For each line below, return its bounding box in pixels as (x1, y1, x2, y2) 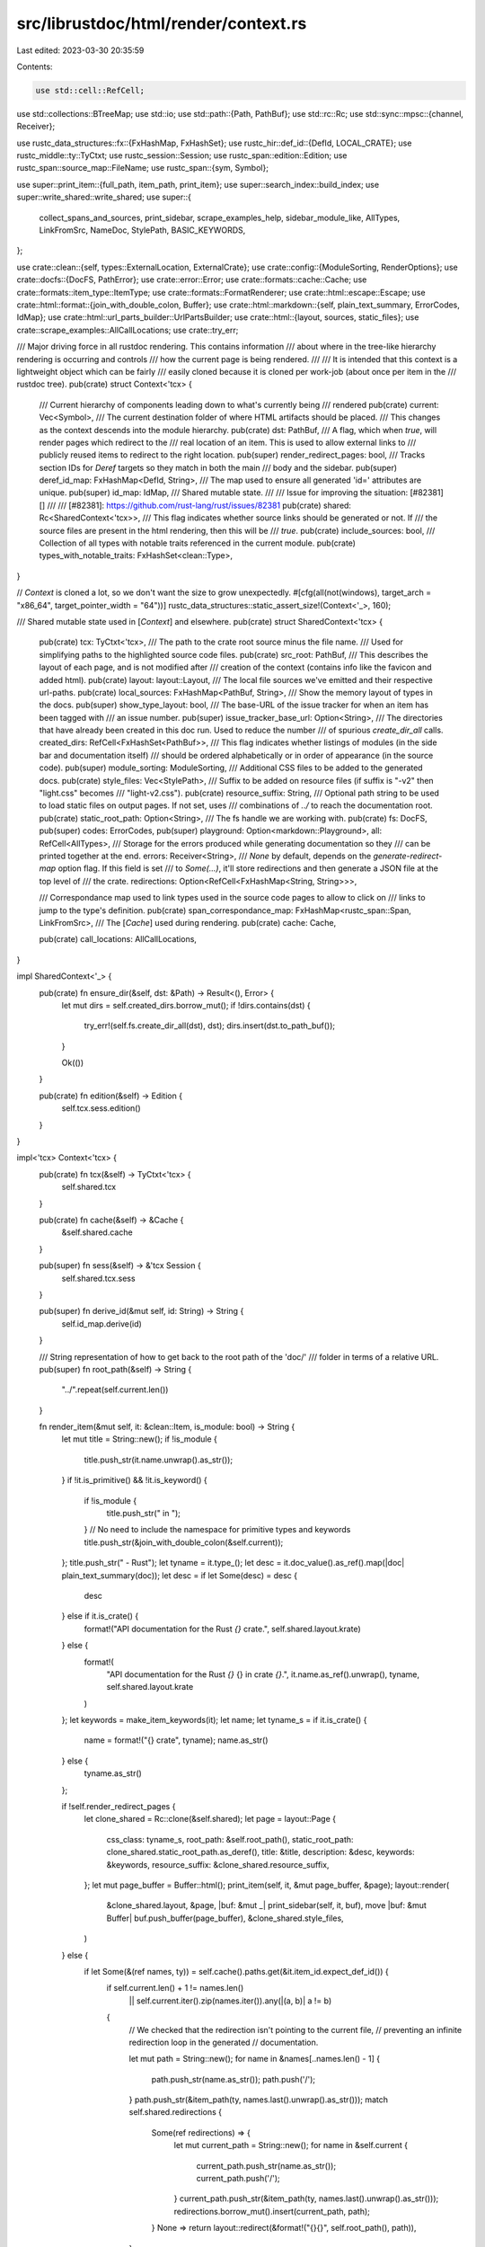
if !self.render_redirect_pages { (61, 1801, 176, 1812)
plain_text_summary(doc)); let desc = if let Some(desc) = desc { (61, 1569, 298, 1581)
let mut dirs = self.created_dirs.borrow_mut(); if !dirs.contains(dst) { (61, 999, 312, 1010)
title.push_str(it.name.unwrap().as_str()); (84, 1454, 234, 1465)
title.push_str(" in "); (106, 1508, 181, 1519)
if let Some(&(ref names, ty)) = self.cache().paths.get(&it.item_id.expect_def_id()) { (84, 1966, 390, 1976)
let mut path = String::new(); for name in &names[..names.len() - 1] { (128, 2054, 381, 2065)
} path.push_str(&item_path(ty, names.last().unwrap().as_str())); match (128, 2094, 389, 2105)
